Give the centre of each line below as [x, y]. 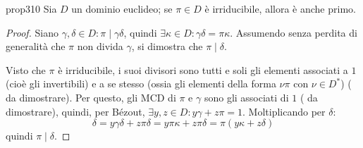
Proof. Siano [32, 32]
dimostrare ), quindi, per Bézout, [75, 111]
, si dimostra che [167, 46]
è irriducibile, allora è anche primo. [280, 8]
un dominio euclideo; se [122, 8]
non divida [100, 46]
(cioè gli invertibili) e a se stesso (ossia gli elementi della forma [141, 84]
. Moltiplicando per [284, 111]
